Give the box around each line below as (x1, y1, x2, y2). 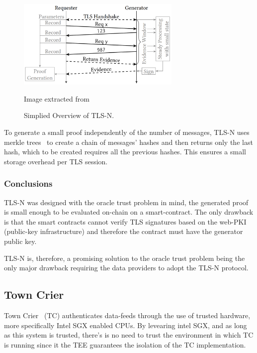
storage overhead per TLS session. (4, 156, 108, 166)
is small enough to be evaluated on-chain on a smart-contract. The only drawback (4, 207, 254, 217)
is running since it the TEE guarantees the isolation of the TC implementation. (4, 339, 246, 350)
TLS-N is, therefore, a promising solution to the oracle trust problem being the (4, 252, 245, 263)
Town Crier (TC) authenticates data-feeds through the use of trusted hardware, (4, 310, 251, 321)
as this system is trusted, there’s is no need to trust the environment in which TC (4, 330, 254, 340)
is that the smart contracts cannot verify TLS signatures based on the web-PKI (4, 216, 247, 227)
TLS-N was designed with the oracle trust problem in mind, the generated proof (4, 197, 249, 207)
